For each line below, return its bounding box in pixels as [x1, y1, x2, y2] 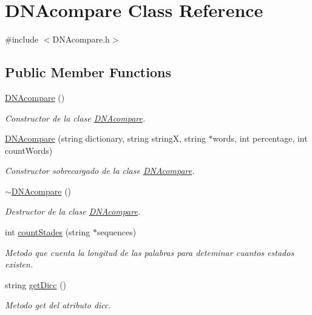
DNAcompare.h [52, 33, 110, 46]
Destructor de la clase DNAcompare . [5, 205, 141, 218]
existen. [5, 258, 33, 271]
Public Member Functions [5, 63, 171, 81]
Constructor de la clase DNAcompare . [5, 111, 146, 124]
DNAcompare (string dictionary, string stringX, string [5, 132, 206, 145]
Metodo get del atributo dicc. [5, 299, 111, 311]
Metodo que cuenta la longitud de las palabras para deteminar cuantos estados [5, 246, 294, 258]
